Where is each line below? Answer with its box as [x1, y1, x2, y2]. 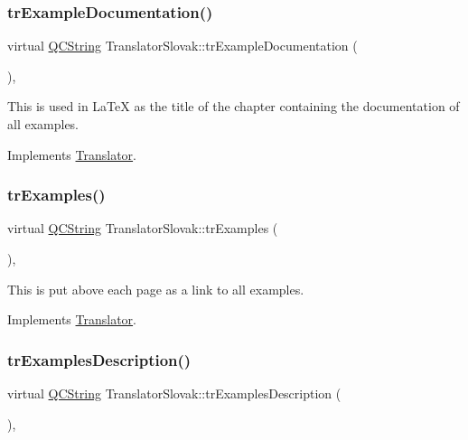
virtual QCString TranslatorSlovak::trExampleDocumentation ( [7, 36, 358, 55]
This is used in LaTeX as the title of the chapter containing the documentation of [7, 97, 460, 116]
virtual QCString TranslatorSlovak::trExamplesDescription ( [7, 384, 342, 402]
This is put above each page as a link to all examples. [7, 279, 304, 298]
